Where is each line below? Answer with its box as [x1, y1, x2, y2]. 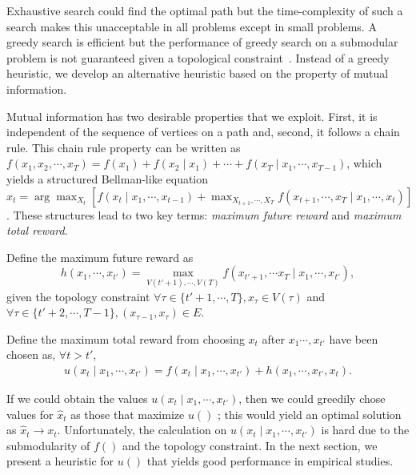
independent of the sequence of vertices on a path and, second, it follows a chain [6, 123, 400, 140]
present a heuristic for [6, 453, 114, 469]
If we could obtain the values [6, 389, 148, 406]
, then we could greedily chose [238, 389, 386, 406]
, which [346, 155, 382, 171]
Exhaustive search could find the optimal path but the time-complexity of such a [6, 2, 403, 18]
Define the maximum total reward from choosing [6, 330, 245, 347]
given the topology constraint [6, 288, 150, 304]
